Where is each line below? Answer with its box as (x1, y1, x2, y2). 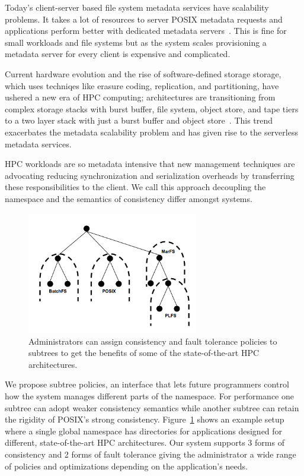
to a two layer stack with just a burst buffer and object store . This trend (5, 114, 273, 127)
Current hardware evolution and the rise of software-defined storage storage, (5, 67, 281, 80)
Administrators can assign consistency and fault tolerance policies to (28, 335, 277, 347)
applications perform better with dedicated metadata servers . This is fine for (5, 24, 287, 37)
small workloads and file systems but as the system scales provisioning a (5, 36, 267, 48)
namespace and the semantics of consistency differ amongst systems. (5, 192, 252, 204)
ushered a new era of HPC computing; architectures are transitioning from (5, 91, 276, 103)
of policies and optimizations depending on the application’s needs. (5, 459, 248, 472)
